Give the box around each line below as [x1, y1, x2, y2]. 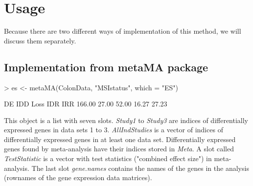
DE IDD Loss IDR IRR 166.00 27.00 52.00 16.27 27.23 [4, 99, 167, 109]
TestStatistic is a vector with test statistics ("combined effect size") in [4, 153, 212, 164]
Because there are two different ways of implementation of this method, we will [4, 26, 241, 36]
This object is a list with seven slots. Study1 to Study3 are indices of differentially [4, 115, 249, 125]
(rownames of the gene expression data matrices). [4, 172, 152, 183]
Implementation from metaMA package [4, 59, 208, 74]
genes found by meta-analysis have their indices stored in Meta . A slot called [4, 144, 234, 154]
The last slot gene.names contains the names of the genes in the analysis [31, 163, 249, 173]
